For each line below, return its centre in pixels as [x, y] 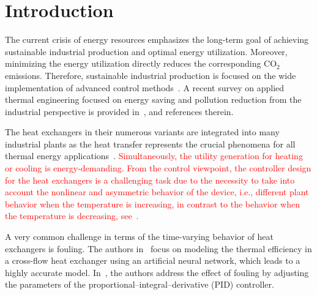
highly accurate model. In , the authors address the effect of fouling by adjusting [157, 272]
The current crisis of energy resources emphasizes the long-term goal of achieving [157, 39]
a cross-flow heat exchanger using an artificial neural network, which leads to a [153, 260]
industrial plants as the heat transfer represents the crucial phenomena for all [150, 144]
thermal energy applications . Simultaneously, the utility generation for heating [154, 156]
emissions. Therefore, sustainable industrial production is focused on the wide [151, 75]
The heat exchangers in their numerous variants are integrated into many [142, 132]
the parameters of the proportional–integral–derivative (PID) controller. [140, 284]
